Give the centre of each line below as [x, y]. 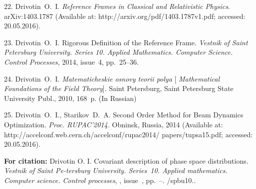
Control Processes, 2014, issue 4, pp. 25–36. [71, 61]
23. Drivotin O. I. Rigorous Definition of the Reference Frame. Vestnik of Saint [126, 42]
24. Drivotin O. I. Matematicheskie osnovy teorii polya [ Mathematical [112, 78]
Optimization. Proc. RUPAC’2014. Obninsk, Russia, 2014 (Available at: [114, 124]
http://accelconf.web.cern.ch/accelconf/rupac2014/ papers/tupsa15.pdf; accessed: [128, 134]
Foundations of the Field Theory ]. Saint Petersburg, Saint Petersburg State [119, 88]
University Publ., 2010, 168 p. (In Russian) [70, 98]
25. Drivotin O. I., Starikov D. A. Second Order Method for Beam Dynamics [124, 115]
